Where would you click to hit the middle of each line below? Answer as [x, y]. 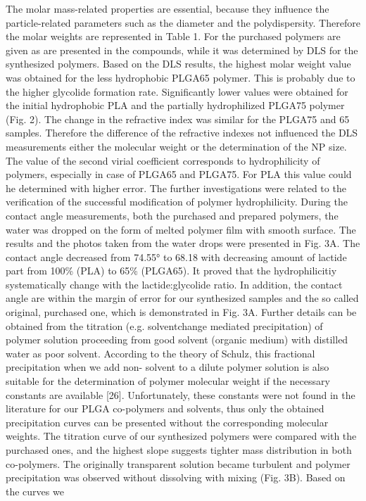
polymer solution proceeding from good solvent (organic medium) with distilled [177, 340]
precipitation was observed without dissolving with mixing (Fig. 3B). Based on [176, 477]
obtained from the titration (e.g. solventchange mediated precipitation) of [164, 325]
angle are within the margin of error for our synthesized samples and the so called [182, 298]
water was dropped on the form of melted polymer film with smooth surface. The [181, 229]
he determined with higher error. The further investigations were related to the [176, 188]
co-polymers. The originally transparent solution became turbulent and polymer [178, 463]
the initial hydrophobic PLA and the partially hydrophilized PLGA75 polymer [175, 105]
